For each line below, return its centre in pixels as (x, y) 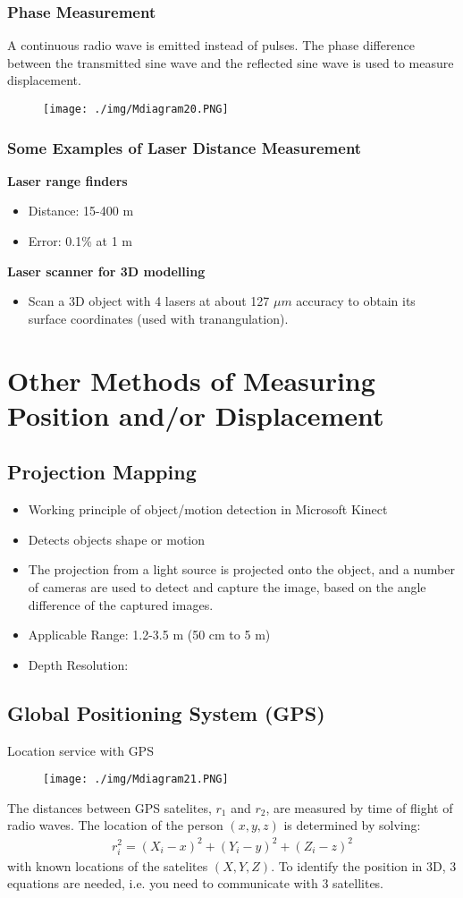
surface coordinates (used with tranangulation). (158, 318)
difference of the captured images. (121, 604)
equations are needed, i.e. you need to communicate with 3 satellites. (196, 883)
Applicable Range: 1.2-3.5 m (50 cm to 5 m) (149, 635)
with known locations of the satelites (108, 865)
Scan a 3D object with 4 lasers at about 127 (149, 301)
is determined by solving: (352, 825)
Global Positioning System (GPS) (166, 712)
